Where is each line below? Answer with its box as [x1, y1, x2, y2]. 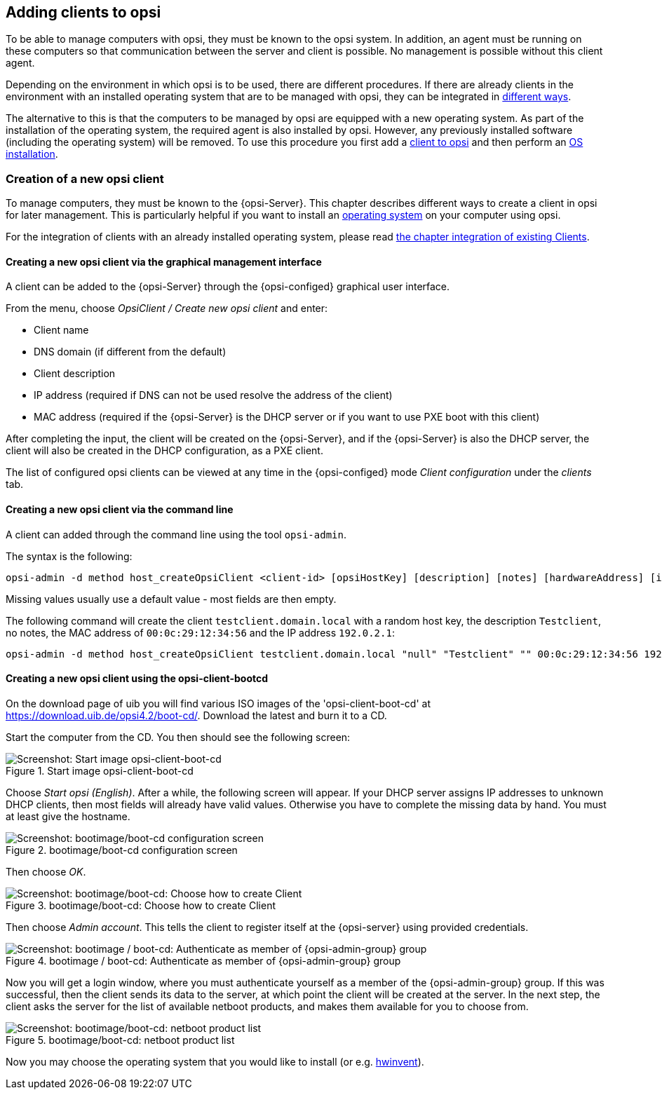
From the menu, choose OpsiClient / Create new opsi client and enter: [6, 302, 328, 315]
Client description [34, 367, 116, 380]
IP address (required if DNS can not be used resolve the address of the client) [34, 389, 393, 402]
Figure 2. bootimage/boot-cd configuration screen [6, 843, 238, 856]
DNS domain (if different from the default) [34, 346, 227, 358]
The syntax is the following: [6, 550, 133, 562]
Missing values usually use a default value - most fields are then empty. [6, 592, 337, 605]
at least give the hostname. [6, 810, 130, 822]
